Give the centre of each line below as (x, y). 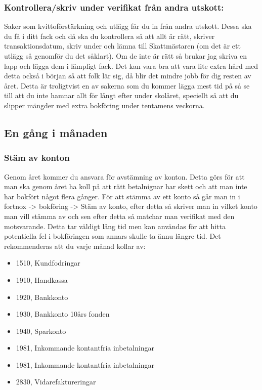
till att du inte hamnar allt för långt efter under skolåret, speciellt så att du (121, 95)
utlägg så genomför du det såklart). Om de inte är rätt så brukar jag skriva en (126, 56)
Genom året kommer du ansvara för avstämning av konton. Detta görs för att (124, 176)
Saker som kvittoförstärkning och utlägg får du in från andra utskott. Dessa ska (128, 26)
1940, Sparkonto (41, 331)
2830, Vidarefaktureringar (56, 382)
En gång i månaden (56, 132)
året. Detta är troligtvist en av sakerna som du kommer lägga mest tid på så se (127, 85)
